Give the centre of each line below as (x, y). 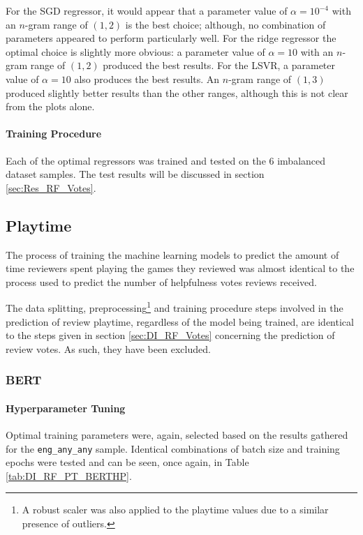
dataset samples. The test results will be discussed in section (135, 174)
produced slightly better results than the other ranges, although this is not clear (177, 92)
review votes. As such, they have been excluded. (108, 348)
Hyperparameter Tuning (66, 408)
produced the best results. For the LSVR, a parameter (219, 65)
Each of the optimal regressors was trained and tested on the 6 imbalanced (166, 160)
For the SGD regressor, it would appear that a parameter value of (147, 10)
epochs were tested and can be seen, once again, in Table (127, 462)
